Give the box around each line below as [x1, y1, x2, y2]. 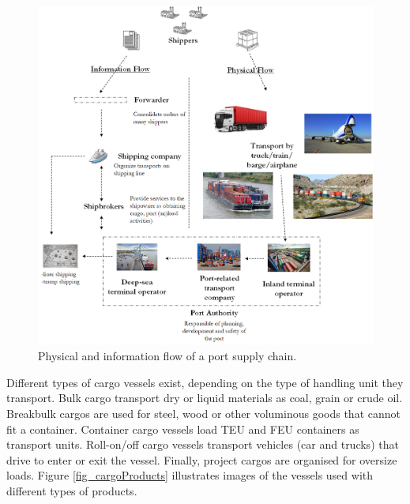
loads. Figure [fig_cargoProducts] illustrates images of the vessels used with [6, 467, 374, 483]
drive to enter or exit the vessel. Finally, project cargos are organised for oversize [6, 451, 397, 468]
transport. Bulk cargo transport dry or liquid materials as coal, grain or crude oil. [6, 389, 403, 406]
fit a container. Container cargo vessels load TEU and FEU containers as [6, 420, 359, 437]
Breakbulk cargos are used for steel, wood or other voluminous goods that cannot [6, 404, 401, 421]
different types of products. [6, 482, 137, 498]
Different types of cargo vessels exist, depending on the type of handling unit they [6, 374, 404, 390]
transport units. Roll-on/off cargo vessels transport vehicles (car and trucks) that [6, 436, 399, 453]
